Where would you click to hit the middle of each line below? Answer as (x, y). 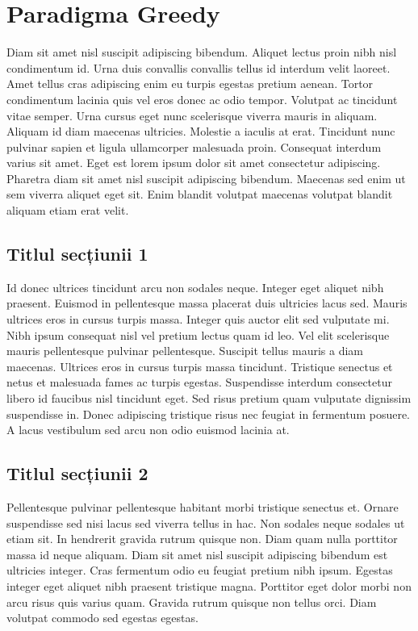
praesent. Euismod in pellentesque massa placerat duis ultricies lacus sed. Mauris (207, 303)
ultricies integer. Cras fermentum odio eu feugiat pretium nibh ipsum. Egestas (200, 570)
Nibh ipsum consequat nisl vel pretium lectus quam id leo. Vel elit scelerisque (198, 334)
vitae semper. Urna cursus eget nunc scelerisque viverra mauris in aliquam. (192, 115)
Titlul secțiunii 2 (77, 473)
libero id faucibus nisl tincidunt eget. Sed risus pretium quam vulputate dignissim (209, 398)
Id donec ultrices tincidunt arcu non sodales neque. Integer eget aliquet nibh (195, 287)
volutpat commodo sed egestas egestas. (102, 618)
